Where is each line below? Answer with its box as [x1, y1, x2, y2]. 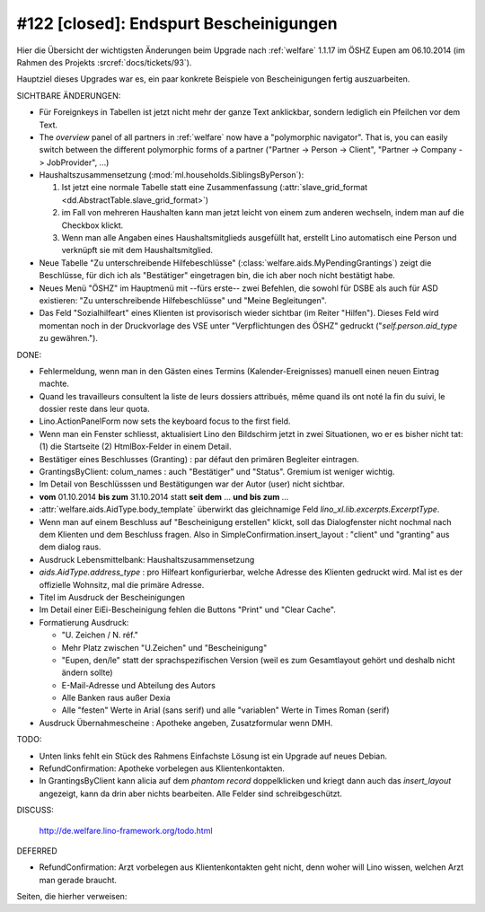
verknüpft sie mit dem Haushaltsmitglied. [61, 245, 213, 256]
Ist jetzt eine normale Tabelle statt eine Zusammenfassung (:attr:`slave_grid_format [61, 182, 368, 193]
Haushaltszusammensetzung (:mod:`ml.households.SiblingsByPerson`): [39, 170, 304, 180]
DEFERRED [16, 845, 57, 856]
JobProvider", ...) [46, 157, 110, 168]
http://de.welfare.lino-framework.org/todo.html [39, 825, 213, 836]
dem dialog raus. [39, 541, 101, 552]
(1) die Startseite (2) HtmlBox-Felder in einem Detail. [39, 441, 232, 452]
